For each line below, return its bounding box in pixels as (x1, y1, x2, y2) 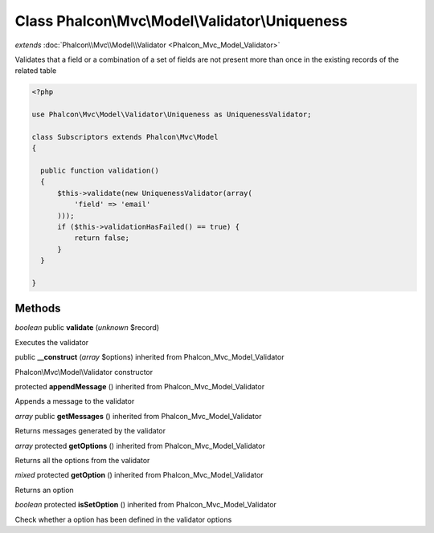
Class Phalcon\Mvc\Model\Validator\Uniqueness (14, 12, 348, 30)
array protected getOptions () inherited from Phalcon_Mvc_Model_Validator (14, 441, 265, 450)
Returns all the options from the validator (14, 455, 150, 465)
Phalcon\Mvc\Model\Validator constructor (14, 367, 153, 376)
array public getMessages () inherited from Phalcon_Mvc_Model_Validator (14, 411, 262, 421)
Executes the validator (14, 337, 89, 347)
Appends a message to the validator (14, 397, 135, 406)
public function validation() (40, 166, 160, 176)
